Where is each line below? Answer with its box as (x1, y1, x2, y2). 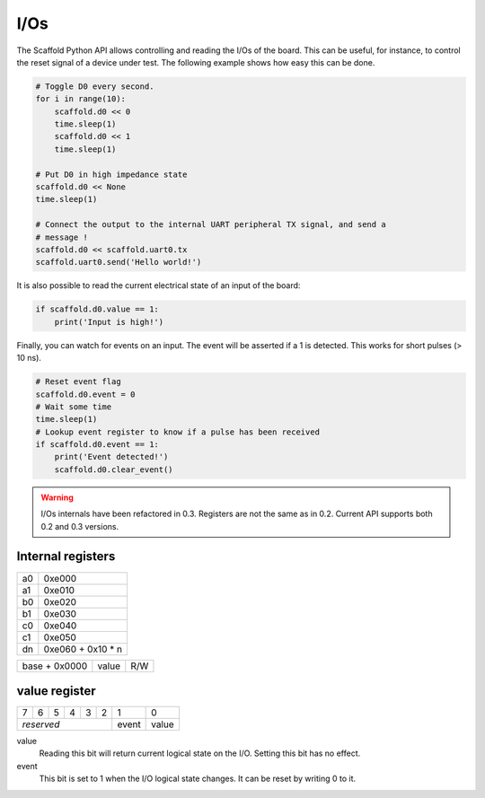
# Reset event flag (35, 377, 121, 387)
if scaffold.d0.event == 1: (35, 440, 159, 450)
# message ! (35, 232, 89, 242)
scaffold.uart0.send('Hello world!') (35, 257, 202, 267)
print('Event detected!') (54, 452, 169, 462)
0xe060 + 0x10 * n (43, 643, 123, 655)
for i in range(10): (35, 94, 126, 104)
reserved (22, 718, 60, 731)
